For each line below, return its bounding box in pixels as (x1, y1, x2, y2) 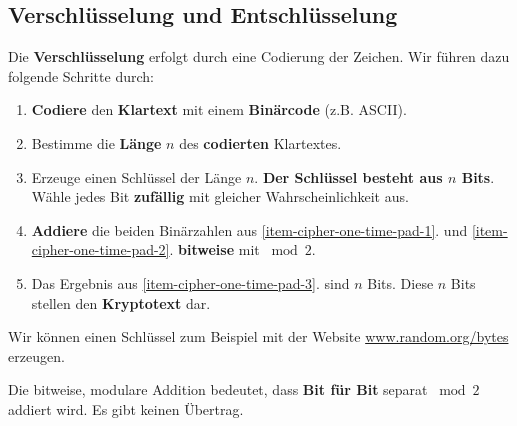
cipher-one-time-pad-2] (31, 239, 170, 260)
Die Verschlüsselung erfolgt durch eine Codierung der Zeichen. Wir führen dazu (8, 46, 510, 67)
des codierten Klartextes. (179, 132, 342, 153)
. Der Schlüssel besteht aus (254, 166, 443, 187)
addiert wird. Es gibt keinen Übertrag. (8, 398, 244, 419)
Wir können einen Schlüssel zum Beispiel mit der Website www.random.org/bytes (8, 326, 509, 347)
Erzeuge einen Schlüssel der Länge (31, 166, 242, 187)
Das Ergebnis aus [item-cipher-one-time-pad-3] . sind (31, 272, 350, 293)
